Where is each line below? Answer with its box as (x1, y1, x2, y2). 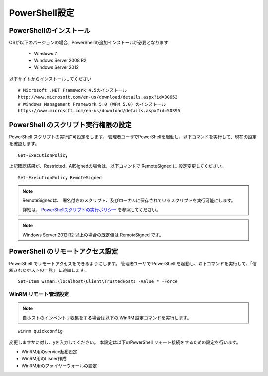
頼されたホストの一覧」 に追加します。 (9, 267, 89, 273)
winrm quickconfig (18, 328, 63, 334)
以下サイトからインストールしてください (9, 76, 92, 82)
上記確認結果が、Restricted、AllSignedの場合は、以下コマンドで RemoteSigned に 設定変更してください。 (9, 163, 226, 169)
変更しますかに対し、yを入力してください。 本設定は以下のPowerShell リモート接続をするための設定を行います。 (9, 339, 241, 345)
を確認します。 (9, 141, 40, 147)
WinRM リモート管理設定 (9, 291, 69, 298)
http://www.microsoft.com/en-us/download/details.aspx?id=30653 (18, 94, 178, 100)
